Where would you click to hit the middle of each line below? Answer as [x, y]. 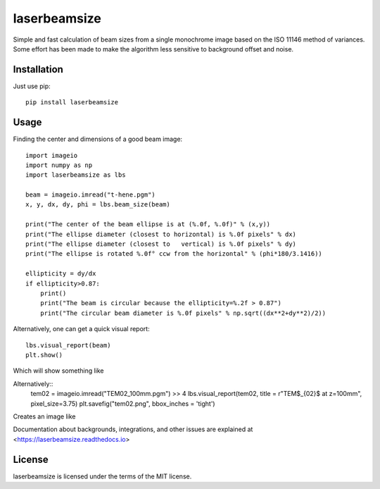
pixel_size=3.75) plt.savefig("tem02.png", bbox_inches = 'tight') [123, 403]
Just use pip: [32, 86]
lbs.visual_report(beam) [68, 345]
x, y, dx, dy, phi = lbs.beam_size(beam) [98, 205]
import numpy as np [59, 165]
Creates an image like [44, 416]
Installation [38, 69]
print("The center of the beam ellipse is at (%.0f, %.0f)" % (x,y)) [148, 224]
